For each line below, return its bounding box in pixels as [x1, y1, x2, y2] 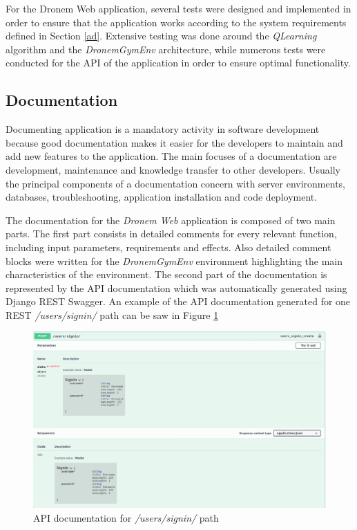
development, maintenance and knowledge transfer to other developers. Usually [6, 162, 340, 176]
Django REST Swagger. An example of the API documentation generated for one [6, 294, 351, 309]
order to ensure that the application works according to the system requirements [6, 15, 347, 29]
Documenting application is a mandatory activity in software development [6, 122, 320, 136]
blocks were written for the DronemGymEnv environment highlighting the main [6, 253, 342, 268]
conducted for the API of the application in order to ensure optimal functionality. [6, 55, 351, 70]
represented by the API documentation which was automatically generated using [6, 280, 347, 295]
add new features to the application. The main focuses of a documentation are [6, 149, 337, 163]
